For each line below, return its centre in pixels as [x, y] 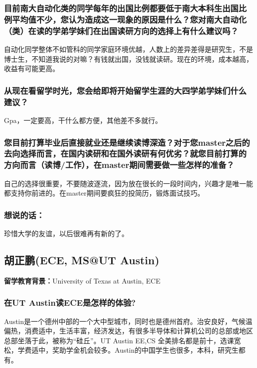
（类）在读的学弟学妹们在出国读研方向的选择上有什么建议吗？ [121, 30]
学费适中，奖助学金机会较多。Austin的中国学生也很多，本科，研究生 [128, 350]
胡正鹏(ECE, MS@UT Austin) [82, 260]
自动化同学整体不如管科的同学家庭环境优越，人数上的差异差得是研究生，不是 [128, 49]
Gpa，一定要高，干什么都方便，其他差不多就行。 [83, 120]
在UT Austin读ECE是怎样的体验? [70, 303]
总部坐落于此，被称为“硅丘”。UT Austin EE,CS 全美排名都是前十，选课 [119, 340]
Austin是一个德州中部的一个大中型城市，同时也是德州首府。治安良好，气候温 [128, 321]
